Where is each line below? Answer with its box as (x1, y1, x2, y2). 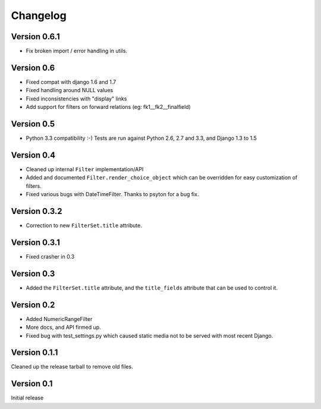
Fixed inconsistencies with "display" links (26, 95, 127, 102)
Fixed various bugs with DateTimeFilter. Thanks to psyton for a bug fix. (26, 191, 199, 198)
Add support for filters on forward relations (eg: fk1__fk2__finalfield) (26, 103, 191, 111)
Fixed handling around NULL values (26, 87, 114, 94)
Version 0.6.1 (11, 32, 60, 42)
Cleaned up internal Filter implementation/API (26, 165, 144, 172)
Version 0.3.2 (11, 206, 62, 216)
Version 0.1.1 (11, 348, 58, 358)
